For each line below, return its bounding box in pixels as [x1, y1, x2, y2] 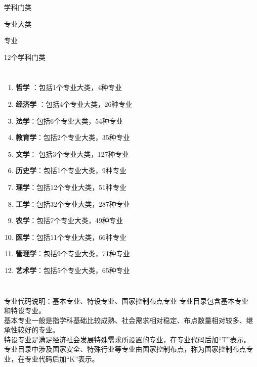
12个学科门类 [4, 51, 45, 62]
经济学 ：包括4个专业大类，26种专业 [15, 98, 132, 109]
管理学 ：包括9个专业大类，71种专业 [15, 248, 130, 259]
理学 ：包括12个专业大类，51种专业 [15, 182, 127, 192]
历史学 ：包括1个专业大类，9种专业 [15, 165, 127, 176]
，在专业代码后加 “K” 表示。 [11, 354, 99, 364]
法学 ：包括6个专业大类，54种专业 [15, 115, 123, 126]
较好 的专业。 [17, 324, 59, 335]
